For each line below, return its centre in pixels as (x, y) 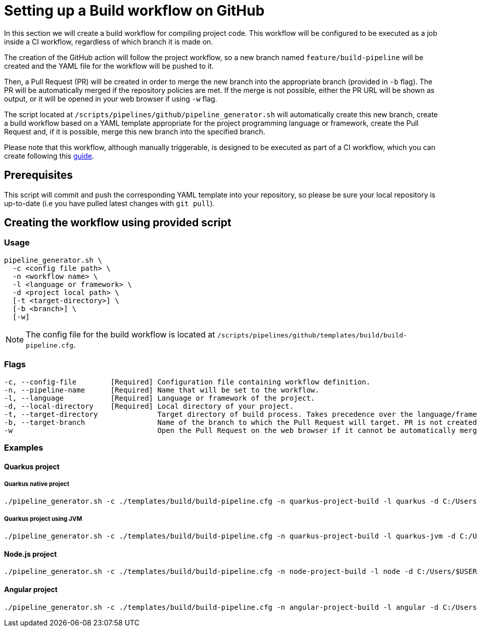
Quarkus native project (37, 484)
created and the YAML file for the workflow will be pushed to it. (109, 66)
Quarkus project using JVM (43, 519)
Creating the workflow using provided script (118, 223)
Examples (24, 447)
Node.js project (31, 554)
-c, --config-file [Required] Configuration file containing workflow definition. (187, 382)
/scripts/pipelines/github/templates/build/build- (312, 335)
